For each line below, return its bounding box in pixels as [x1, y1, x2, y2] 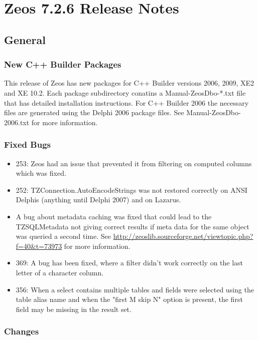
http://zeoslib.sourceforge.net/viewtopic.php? [113, 231, 253, 241]
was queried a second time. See [16, 231, 111, 241]
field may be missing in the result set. [16, 303, 132, 314]
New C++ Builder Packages [4, 58, 121, 71]
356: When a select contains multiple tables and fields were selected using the [16, 284, 254, 294]
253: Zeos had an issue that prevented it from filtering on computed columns [16, 158, 252, 168]
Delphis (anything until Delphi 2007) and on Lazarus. [16, 194, 181, 205]
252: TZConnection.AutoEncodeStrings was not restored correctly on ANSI [16, 184, 247, 195]
